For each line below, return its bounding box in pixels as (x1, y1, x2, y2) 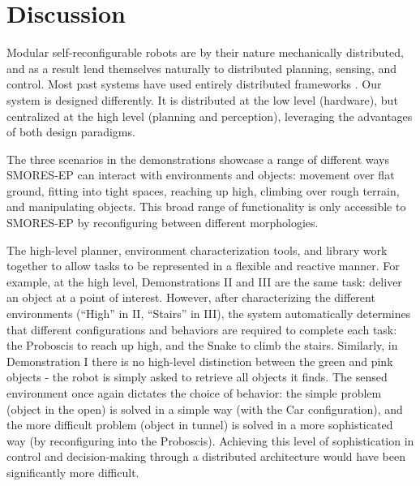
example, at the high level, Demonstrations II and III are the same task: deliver (6, 273, 402, 290)
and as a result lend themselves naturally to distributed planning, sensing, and (6, 59, 396, 76)
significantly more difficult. (6, 463, 139, 480)
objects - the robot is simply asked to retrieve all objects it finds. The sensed (6, 368, 388, 385)
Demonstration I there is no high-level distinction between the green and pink (6, 352, 393, 369)
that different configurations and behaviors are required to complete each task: (6, 320, 397, 338)
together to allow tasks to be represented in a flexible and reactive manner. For (6, 257, 400, 274)
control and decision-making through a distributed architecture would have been (6, 448, 405, 465)
